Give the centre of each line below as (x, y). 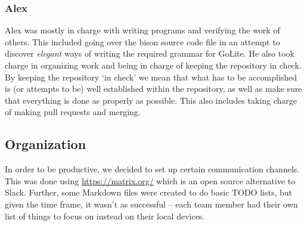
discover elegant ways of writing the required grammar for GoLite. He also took (150, 53)
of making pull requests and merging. (73, 112)
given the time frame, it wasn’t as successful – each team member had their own (151, 204)
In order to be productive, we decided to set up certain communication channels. (152, 169)
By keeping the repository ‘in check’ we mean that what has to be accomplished (151, 77)
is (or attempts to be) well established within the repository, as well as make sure (153, 89)
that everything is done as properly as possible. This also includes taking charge (151, 100)
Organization (46, 144)
